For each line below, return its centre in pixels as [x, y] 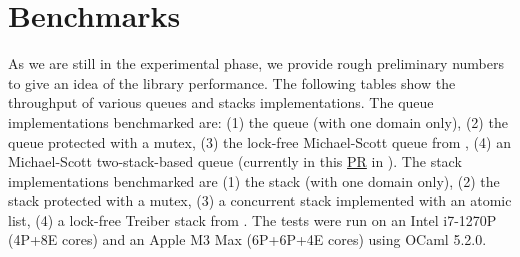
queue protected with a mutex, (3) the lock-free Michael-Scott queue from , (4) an [259, 141]
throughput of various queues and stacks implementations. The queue [221, 102]
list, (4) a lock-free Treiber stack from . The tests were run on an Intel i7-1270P [252, 219]
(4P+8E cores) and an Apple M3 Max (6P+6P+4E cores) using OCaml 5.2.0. [247, 239]
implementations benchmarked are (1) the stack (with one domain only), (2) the [254, 180]
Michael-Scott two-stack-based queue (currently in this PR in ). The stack [235, 161]
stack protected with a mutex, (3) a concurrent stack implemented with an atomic [260, 200]
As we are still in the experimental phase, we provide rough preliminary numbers [256, 63]
